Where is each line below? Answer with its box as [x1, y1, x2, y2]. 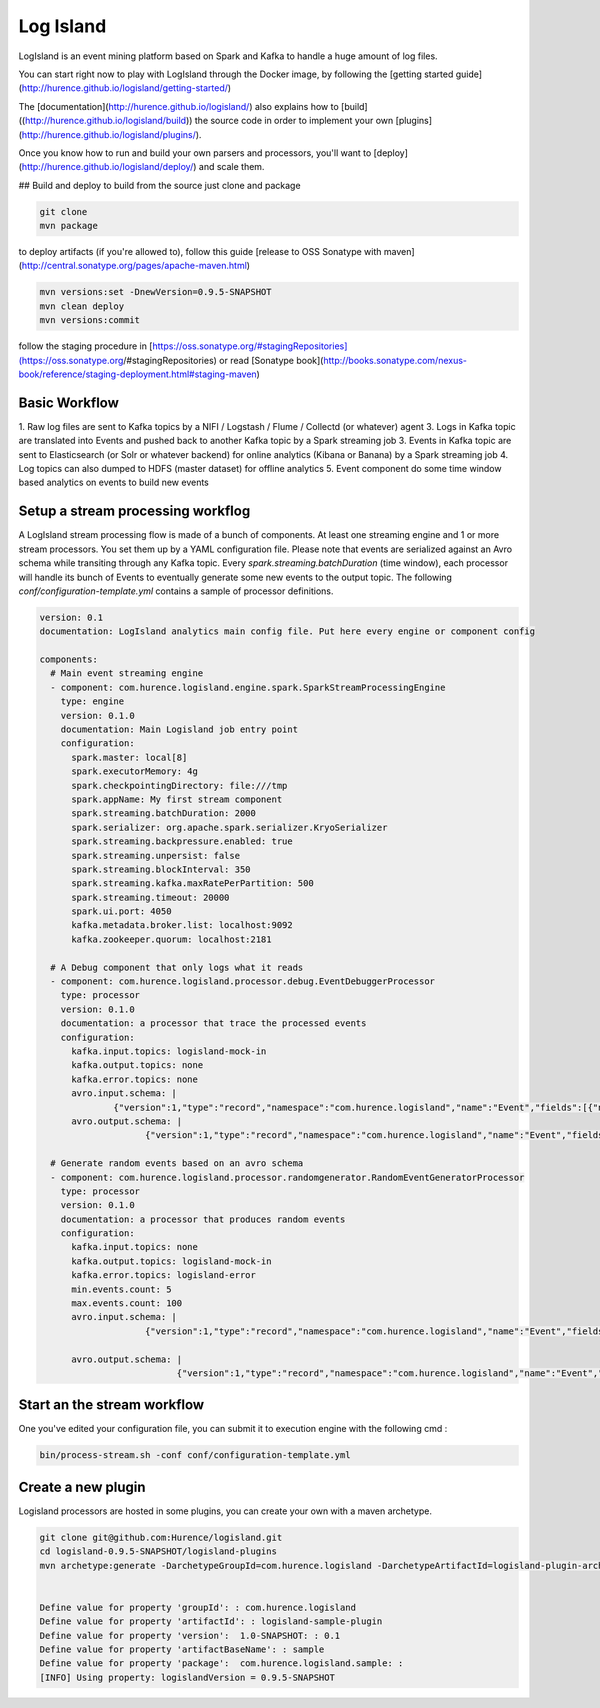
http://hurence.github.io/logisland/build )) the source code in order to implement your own [25, 115, 394, 127]
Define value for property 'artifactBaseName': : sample [39, 1644, 325, 1655]
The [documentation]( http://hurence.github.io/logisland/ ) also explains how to [18, 100, 339, 112]
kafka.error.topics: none [71, 1073, 199, 1085]
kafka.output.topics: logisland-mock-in [71, 1255, 272, 1267]
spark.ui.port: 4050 [71, 906, 172, 917]
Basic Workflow [18, 394, 120, 411]
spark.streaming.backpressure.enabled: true [71, 836, 294, 847]
